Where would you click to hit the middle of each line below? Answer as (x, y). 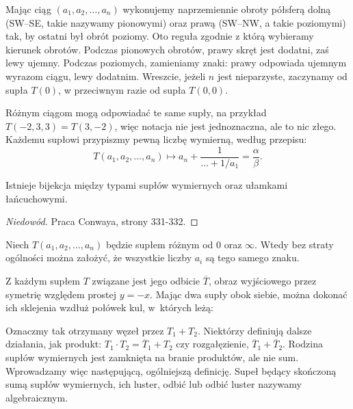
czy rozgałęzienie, (212, 344)
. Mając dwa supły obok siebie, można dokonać (249, 294)
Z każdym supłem (43, 280)
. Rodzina (303, 344)
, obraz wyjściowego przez (262, 280)
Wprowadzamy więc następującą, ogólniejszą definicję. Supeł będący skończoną (171, 370)
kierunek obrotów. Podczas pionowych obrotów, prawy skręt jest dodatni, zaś (167, 49)
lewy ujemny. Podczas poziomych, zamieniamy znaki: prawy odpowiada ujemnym (176, 63)
